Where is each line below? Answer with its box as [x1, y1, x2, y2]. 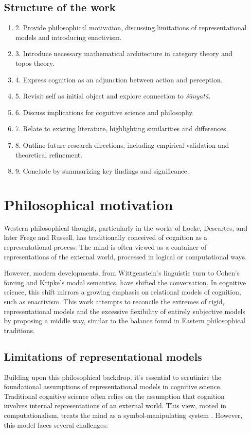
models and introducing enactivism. [15, 32, 122, 42]
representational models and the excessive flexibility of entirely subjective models [4, 306, 246, 316]
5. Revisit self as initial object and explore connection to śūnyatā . [15, 91, 211, 101]
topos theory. [15, 58, 54, 68]
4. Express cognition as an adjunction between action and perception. [15, 74, 223, 84]
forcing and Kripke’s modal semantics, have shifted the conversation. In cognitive [4, 277, 246, 287]
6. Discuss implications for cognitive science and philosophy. [15, 107, 194, 117]
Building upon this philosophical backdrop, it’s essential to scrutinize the [4, 372, 221, 382]
